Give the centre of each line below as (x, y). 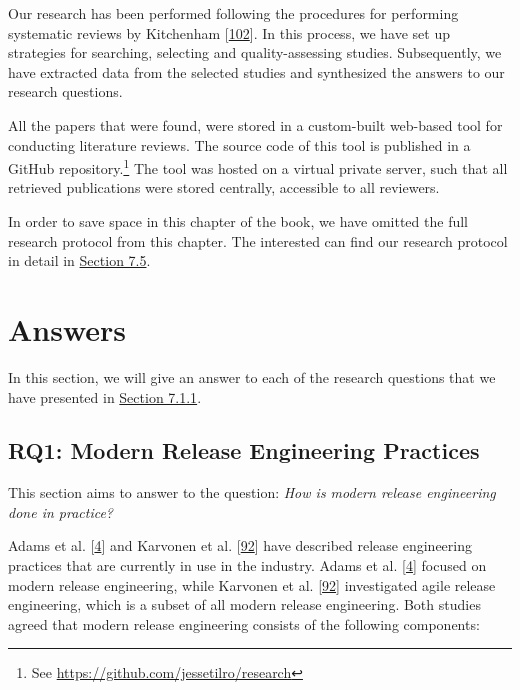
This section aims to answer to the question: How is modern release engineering (252, 492)
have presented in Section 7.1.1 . (105, 396)
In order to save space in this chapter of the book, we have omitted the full (238, 221)
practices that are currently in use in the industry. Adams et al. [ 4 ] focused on (247, 565)
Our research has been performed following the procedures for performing (233, 13)
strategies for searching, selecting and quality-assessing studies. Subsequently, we (255, 52)
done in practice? (61, 511)
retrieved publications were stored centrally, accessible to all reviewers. (224, 187)
